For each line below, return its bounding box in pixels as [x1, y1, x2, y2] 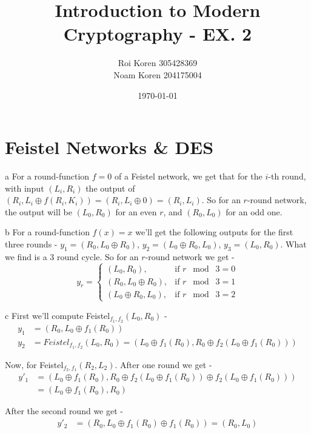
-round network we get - [145, 250, 235, 263]
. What [280, 238, 307, 250]
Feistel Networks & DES [5, 135, 214, 159]
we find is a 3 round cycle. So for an [5, 250, 139, 263]
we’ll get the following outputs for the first [135, 226, 293, 238]
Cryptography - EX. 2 [63, 21, 252, 46]
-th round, [268, 170, 306, 183]
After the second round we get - [5, 404, 123, 417]
